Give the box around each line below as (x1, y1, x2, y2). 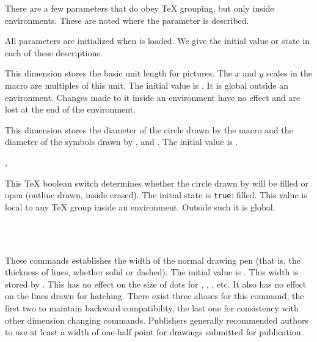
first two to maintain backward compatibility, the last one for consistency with (5, 301, 299, 314)
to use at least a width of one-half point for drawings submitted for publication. (5, 325, 304, 338)
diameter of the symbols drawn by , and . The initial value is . (5, 135, 238, 148)
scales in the (266, 67, 312, 80)
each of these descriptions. (5, 46, 103, 59)
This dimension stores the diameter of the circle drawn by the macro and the (5, 123, 293, 136)
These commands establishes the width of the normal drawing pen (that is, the (5, 253, 301, 266)
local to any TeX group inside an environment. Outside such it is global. (5, 200, 275, 213)
